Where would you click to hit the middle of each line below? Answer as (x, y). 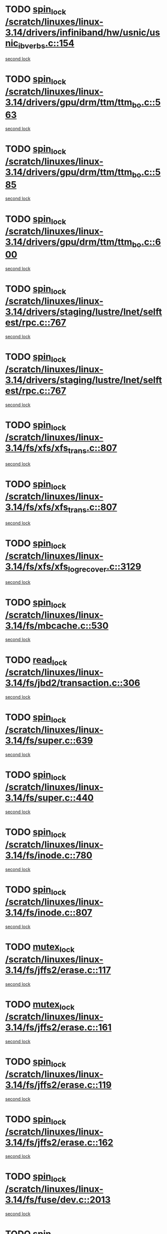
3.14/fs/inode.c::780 (49, 855)
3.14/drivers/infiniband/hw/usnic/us (83, 32)
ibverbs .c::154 (46, 44)
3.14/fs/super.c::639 (49, 740)
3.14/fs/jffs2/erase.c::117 (58, 970)
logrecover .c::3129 (105, 567)
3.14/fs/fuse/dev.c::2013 (58, 1200)
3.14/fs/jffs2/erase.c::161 (58, 1027)
